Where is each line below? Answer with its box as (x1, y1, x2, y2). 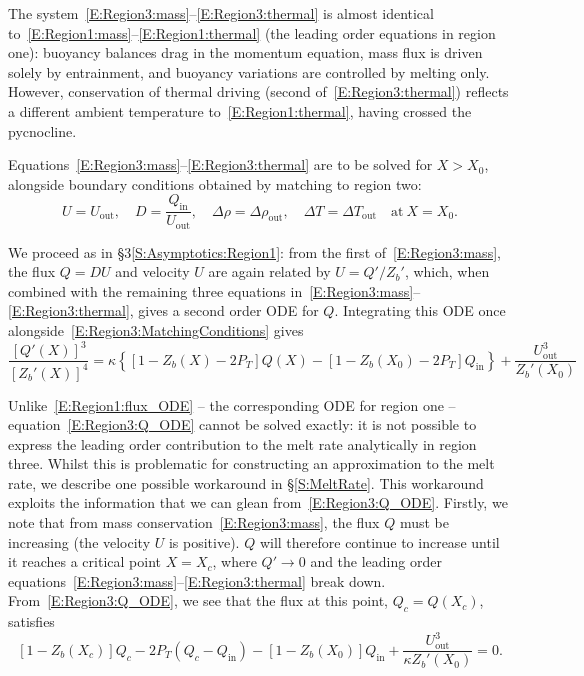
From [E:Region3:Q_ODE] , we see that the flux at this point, (8, 590, 388, 611)
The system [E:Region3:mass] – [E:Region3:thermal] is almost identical (8, 3, 434, 23)
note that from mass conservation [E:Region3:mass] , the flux (8, 512, 380, 533)
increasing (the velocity (8, 531, 151, 552)
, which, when (404, 261, 490, 282)
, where (212, 551, 257, 572)
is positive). (168, 531, 240, 552)
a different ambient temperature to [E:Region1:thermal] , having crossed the (8, 100, 472, 121)
